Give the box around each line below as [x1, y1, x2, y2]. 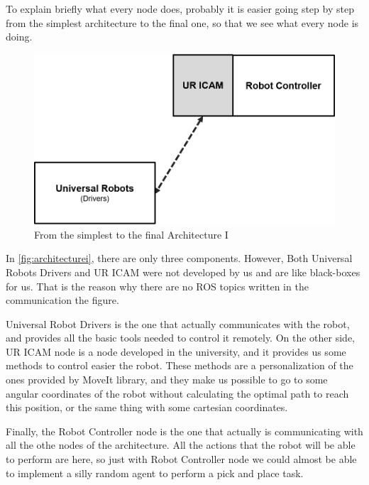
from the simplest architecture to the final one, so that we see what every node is [6, 15, 359, 30]
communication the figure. [6, 293, 119, 307]
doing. [6, 29, 33, 44]
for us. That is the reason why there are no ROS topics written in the [6, 278, 309, 293]
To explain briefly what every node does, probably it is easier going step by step [6, 1, 354, 16]
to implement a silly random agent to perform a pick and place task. [6, 465, 304, 480]
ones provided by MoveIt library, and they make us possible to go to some [6, 372, 328, 387]
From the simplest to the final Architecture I [34, 227, 228, 241]
